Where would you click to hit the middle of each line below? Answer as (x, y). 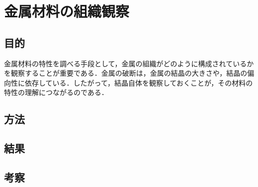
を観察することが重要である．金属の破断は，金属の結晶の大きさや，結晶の (126, 73)
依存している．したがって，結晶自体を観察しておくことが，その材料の (139, 82)
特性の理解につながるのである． (56, 92)
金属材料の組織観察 (67, 11)
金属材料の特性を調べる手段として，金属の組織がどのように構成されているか (129, 63)
